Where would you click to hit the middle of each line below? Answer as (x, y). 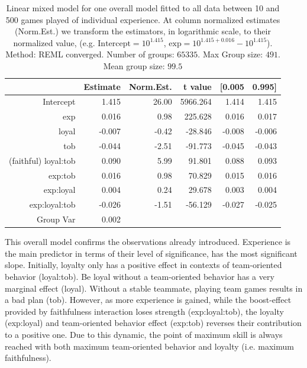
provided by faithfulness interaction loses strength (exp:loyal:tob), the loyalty (144, 311)
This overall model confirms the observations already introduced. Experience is (148, 242)
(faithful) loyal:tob (42, 160)
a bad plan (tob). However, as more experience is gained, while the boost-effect (148, 300)
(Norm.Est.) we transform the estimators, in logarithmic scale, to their (143, 31)
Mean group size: (134, 65)
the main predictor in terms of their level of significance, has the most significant (151, 253)
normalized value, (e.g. (54, 42)
